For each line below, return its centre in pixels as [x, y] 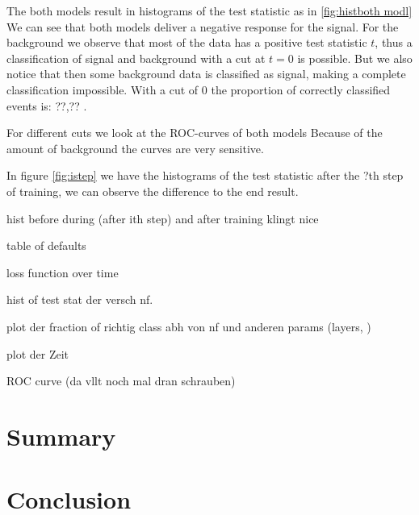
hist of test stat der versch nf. [80, 299]
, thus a [394, 42]
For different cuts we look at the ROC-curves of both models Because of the [195, 133]
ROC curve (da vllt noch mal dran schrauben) [121, 381]
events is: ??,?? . [47, 105]
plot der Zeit [38, 353]
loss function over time [63, 272]
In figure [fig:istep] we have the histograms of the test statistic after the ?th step [205, 175]
